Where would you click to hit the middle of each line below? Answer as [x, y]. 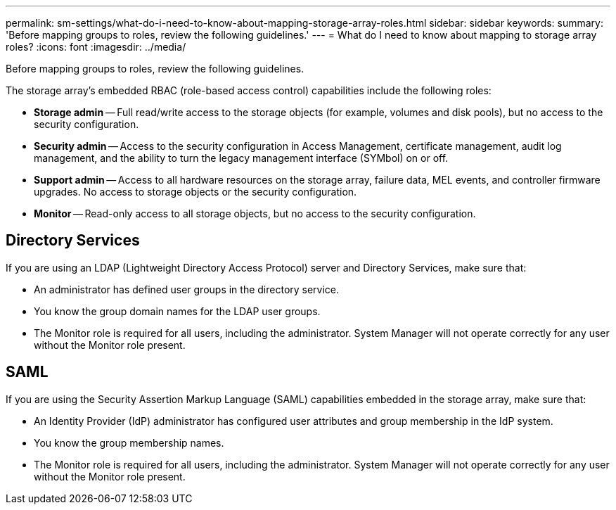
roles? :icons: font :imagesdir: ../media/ [96, 47]
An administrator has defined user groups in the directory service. [187, 289]
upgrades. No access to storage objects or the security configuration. [195, 192]
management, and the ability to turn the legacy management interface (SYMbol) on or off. [241, 158]
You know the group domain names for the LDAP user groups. [177, 311]
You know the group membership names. [129, 442]
